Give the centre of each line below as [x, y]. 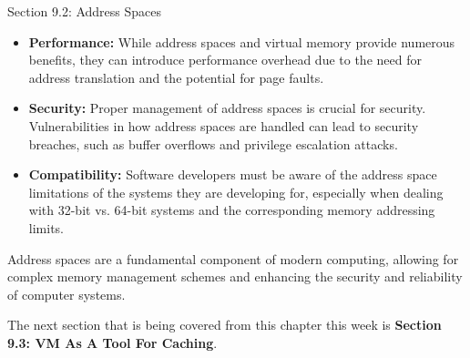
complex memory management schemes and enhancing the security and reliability [235, 276]
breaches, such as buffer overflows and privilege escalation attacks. [213, 143]
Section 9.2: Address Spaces [85, 11]
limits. [46, 227]
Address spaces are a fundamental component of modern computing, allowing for [233, 258]
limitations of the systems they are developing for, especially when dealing [236, 192]
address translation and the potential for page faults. [176, 77]
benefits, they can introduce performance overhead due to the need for [225, 60]
